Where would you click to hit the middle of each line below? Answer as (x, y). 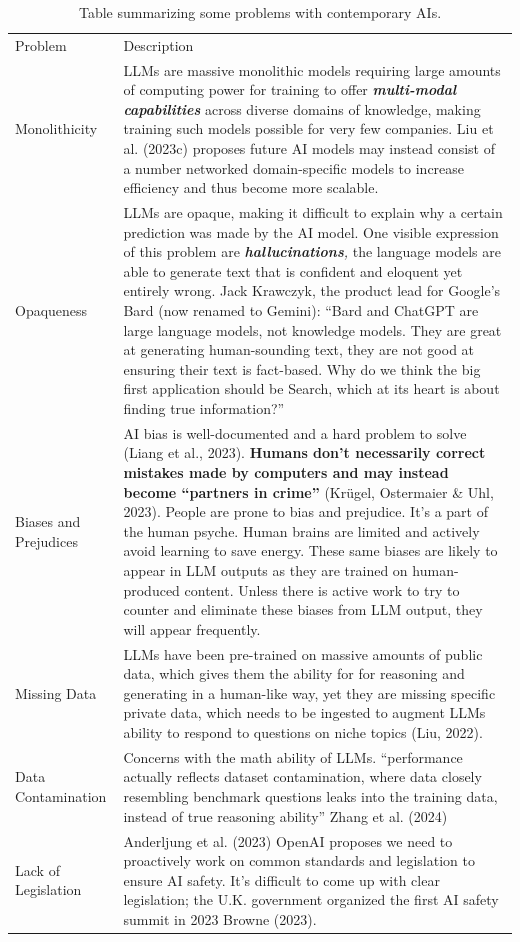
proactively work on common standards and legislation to (299, 860)
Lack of (37, 869)
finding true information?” (204, 408)
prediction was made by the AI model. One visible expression (311, 231)
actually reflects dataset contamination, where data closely (302, 776)
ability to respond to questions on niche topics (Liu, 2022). (303, 732)
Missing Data (56, 692)
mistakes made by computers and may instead (286, 472)
